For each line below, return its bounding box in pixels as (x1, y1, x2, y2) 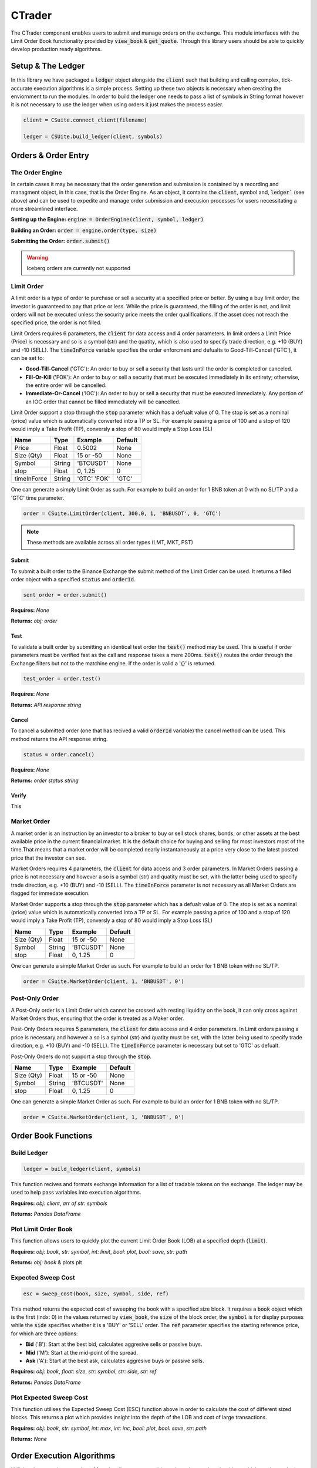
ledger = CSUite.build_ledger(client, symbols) (23, 133, 163, 140)
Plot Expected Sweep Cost (11, 1393, 88, 1402)
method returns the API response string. (11, 735, 108, 742)
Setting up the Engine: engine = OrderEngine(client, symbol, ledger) (11, 216, 204, 223)
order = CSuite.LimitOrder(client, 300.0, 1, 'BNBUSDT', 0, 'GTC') (23, 510, 222, 517)
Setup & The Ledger (11, 61, 85, 71)
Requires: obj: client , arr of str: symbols (11, 1200, 108, 1207)
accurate (11, 85, 32, 92)
